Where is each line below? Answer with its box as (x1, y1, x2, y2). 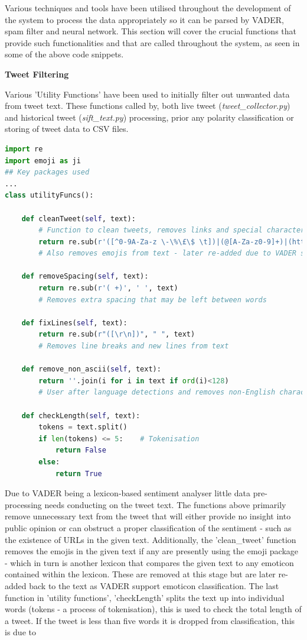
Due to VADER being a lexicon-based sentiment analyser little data (5, 487, 250, 499)
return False (55, 446, 106, 455)
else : (38, 457, 60, 466)
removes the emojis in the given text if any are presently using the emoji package (5, 545, 298, 557)
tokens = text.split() (38, 423, 128, 432)
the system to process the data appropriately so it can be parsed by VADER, (5, 13, 284, 25)
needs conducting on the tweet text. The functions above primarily (44, 498, 286, 510)
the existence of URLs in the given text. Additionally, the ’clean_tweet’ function (5, 533, 296, 545)
